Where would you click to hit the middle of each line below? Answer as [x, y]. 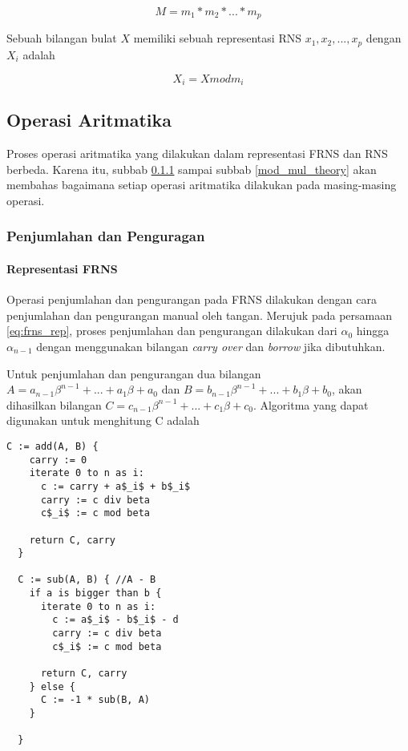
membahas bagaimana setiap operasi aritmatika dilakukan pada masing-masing [202, 185]
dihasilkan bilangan [54, 404]
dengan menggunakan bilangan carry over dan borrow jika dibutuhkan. [211, 346]
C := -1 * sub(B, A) [95, 700]
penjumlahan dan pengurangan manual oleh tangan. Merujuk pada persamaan [199, 315]
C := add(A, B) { [53, 446]
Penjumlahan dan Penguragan [106, 236]
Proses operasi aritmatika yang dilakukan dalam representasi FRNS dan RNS [197, 153]
